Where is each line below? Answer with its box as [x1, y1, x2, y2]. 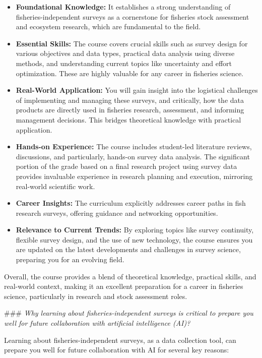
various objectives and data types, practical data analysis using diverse [16, 48, 235, 58]
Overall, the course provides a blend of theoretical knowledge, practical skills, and [4, 271, 256, 281]
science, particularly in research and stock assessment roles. [4, 290, 187, 301]
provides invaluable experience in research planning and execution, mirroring [16, 170, 253, 181]
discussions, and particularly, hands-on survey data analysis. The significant [16, 151, 250, 161]
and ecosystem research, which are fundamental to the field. [16, 21, 201, 32]
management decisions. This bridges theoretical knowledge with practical [16, 114, 241, 125]
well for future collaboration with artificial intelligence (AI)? [4, 318, 190, 328]
